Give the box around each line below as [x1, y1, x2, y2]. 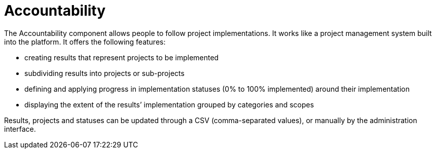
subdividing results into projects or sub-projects [24, 68, 185, 78]
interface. [4, 124, 36, 133]
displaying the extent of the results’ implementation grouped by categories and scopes [24, 100, 314, 109]
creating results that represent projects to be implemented [24, 53, 219, 62]
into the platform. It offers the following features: [4, 37, 166, 46]
